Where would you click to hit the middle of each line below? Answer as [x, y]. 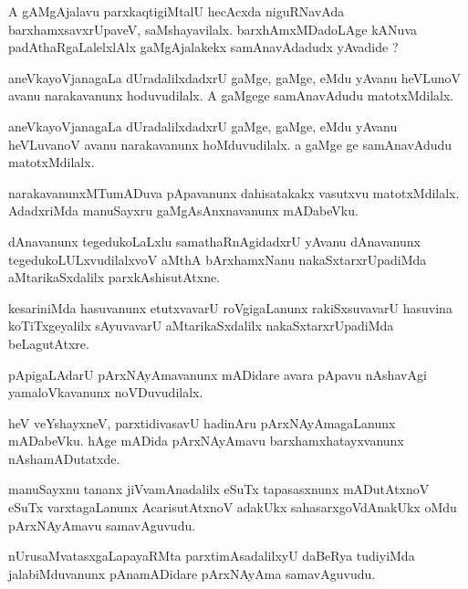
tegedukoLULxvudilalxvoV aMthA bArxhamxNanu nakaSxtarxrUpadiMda [218, 259]
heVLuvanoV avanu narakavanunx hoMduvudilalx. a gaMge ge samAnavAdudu [230, 144]
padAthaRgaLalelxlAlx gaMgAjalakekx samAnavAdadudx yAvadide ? [203, 47]
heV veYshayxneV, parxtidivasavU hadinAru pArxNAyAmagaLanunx [202, 422]
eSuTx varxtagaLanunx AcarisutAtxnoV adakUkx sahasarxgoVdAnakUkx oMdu [233, 507]
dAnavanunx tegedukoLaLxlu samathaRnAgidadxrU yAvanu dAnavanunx [214, 241]
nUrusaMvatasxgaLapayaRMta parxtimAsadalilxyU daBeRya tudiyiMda [212, 556]
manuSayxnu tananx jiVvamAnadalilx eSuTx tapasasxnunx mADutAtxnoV [219, 489]
